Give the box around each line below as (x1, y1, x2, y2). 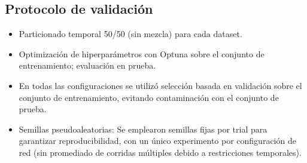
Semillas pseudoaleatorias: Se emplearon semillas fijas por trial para (19, 122, 268, 135)
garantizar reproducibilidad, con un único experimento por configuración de (19, 134, 296, 147)
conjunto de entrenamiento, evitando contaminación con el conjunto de (19, 91, 279, 103)
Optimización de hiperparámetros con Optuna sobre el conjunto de (19, 47, 265, 60)
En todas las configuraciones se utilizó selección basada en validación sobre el (19, 79, 302, 91)
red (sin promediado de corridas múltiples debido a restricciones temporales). (19, 146, 302, 158)
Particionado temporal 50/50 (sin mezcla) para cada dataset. (19, 27, 242, 40)
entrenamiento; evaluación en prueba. (19, 59, 156, 72)
